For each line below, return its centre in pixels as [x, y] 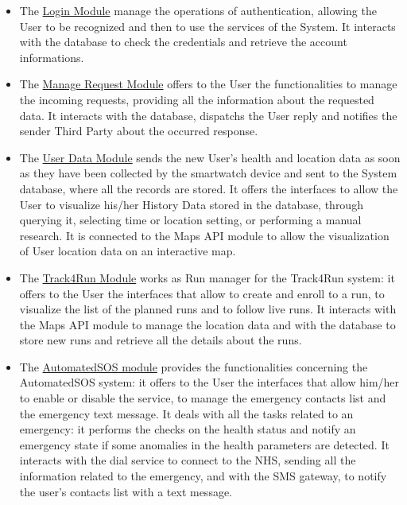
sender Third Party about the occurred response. [139, 131]
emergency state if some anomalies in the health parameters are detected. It [204, 444]
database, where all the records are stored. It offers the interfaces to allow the [209, 188]
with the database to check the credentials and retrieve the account [183, 42]
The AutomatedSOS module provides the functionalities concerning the [194, 366]
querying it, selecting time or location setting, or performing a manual [190, 220]
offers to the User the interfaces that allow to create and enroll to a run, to [202, 293]
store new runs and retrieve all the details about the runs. [161, 340]
